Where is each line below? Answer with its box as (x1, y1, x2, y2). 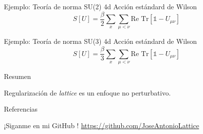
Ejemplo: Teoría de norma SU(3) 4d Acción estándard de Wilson (4, 36, 197, 46)
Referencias (4, 104, 38, 114)
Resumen (4, 71, 31, 81)
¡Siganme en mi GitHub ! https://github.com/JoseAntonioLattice (4, 120, 199, 130)
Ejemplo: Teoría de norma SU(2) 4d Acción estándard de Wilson (4, 1, 197, 11)
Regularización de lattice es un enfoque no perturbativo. (4, 87, 171, 97)
